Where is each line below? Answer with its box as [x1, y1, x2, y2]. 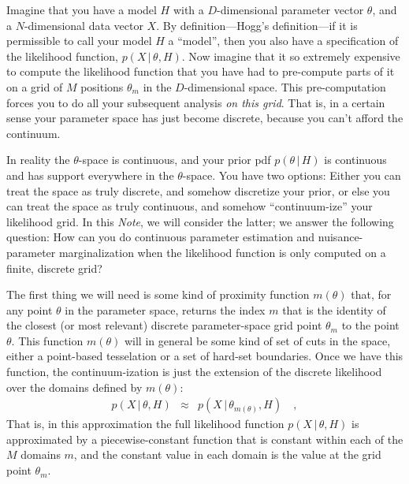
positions [80, 78, 124, 95]
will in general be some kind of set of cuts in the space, [124, 332, 391, 348]
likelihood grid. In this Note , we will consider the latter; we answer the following [6, 213, 394, 229]
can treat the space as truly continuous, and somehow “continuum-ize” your [6, 198, 373, 214]
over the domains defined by [6, 378, 143, 395]
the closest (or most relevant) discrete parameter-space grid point [6, 317, 322, 333]
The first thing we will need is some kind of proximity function [6, 286, 310, 303]
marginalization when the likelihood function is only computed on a [58, 244, 386, 260]
